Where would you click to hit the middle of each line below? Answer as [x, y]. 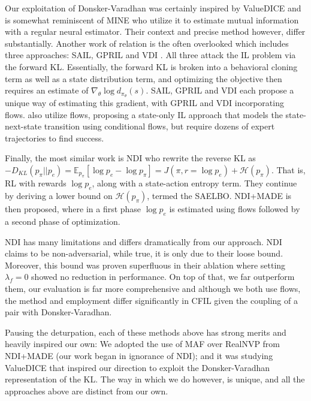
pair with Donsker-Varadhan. [58, 312]
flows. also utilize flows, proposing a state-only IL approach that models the [144, 114]
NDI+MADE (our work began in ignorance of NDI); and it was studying [139, 355]
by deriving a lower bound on [59, 196]
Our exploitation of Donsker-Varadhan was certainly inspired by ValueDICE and [153, 8]
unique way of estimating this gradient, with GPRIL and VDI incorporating [144, 103]
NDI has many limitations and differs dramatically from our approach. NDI [144, 241]
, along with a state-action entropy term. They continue [194, 183]
